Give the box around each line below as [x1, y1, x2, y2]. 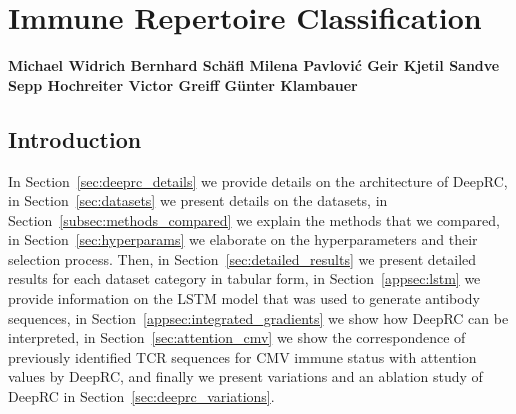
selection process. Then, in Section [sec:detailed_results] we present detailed [8, 248, 477, 269]
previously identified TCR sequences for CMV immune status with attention [8, 346, 477, 367]
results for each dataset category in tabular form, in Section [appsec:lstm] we [8, 268, 481, 289]
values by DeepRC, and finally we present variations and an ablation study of [8, 366, 483, 387]
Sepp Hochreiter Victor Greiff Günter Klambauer [8, 74, 358, 95]
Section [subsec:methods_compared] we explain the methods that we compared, [8, 209, 500, 230]
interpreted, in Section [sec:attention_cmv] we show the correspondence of [8, 327, 466, 348]
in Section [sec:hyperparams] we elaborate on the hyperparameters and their [8, 229, 478, 250]
